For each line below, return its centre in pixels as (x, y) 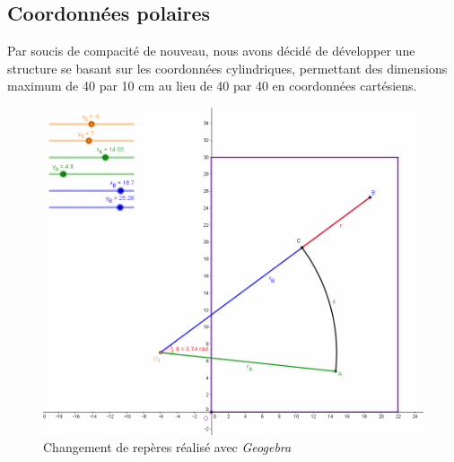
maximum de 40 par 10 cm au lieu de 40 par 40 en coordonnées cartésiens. (212, 86)
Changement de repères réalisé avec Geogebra (167, 447)
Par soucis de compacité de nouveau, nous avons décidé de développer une (211, 51)
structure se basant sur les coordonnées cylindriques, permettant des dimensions (227, 68)
